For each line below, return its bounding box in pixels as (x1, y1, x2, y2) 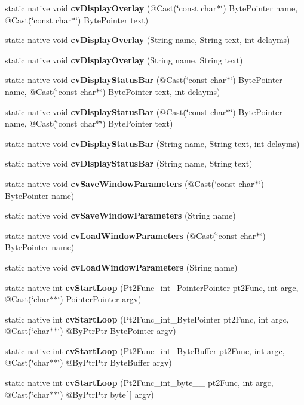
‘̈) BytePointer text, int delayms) (100, 85, 220, 97)
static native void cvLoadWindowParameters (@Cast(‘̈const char (5, 229, 256, 241)
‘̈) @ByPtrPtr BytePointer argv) (57, 324, 176, 337)
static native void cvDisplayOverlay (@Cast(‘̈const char (5, 2, 217, 14)
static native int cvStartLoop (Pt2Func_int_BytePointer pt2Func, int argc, (5, 312, 289, 325)
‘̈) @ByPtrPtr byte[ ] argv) (57, 388, 154, 400)
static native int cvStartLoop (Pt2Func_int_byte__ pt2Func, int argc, (5, 376, 274, 389)
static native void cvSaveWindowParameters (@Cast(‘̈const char (5, 177, 254, 189)
